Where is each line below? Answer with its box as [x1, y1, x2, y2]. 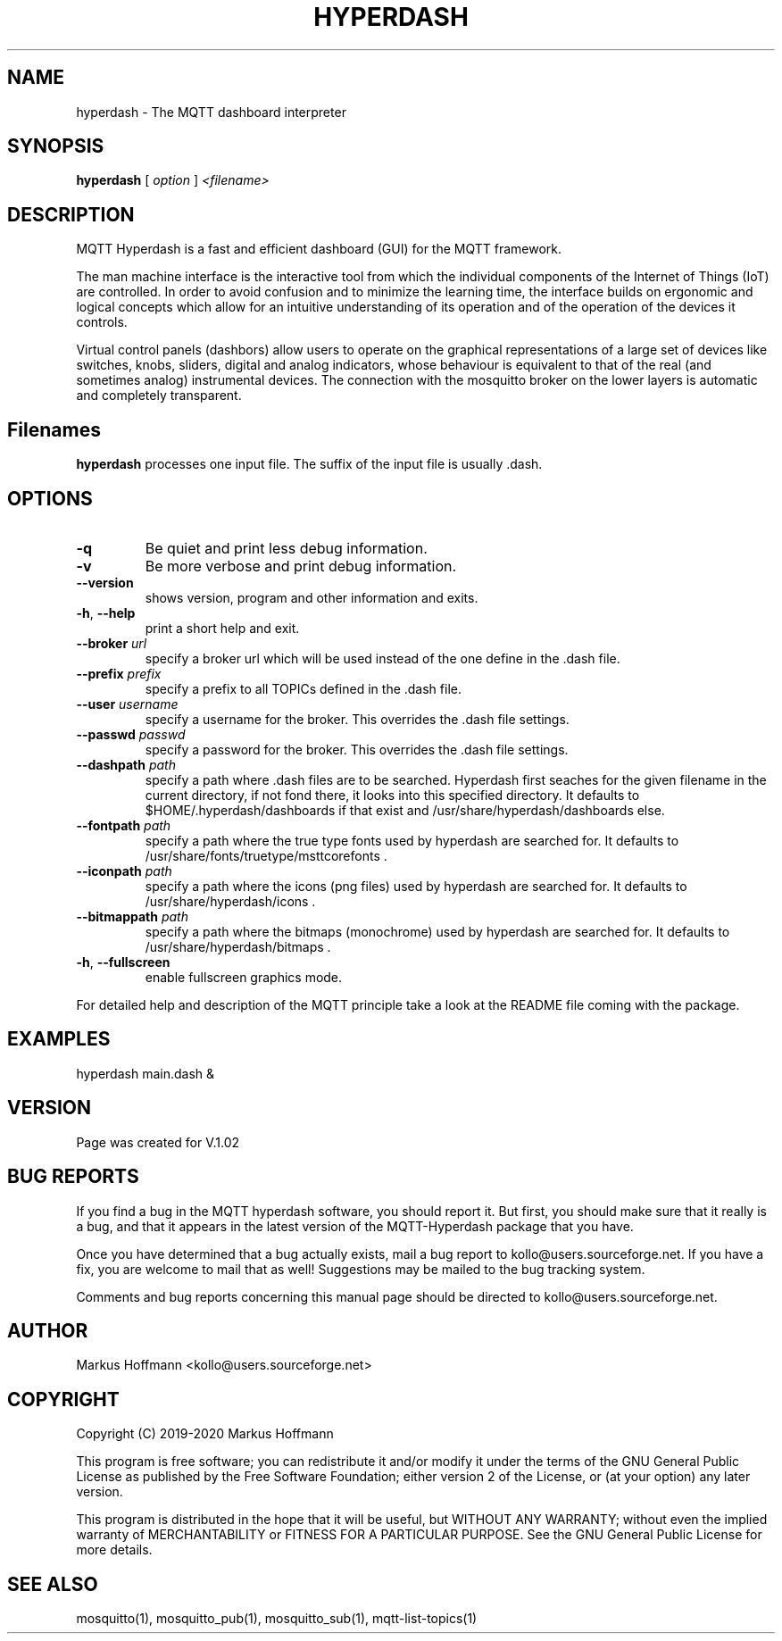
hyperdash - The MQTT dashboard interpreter [76, 104, 346, 120]
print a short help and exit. [145, 620, 300, 636]
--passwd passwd [76, 726, 186, 742]
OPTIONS [7, 487, 93, 510]
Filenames [7, 418, 101, 441]
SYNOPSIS [7, 135, 104, 158]
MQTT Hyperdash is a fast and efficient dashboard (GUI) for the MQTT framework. [76, 241, 562, 257]
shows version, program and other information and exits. [145, 589, 478, 605]
